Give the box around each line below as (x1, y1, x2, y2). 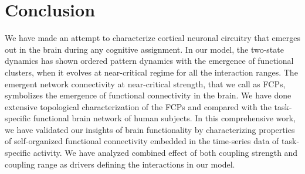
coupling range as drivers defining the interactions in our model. (5, 158, 235, 170)
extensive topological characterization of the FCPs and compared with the (5, 100, 272, 112)
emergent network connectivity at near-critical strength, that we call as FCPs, (5, 77, 286, 90)
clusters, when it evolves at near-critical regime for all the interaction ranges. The (5, 66, 298, 78)
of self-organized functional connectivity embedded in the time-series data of (5, 135, 279, 147)
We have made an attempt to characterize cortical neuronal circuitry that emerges (5, 32, 300, 44)
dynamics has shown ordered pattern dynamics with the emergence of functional (5, 54, 294, 67)
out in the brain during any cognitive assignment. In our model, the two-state (5, 43, 284, 55)
